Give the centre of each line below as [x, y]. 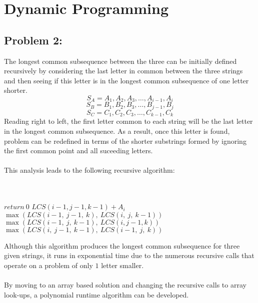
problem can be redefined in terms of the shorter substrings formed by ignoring [125, 141]
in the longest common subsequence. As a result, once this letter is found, [117, 131]
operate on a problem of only [48, 265]
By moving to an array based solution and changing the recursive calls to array [125, 285]
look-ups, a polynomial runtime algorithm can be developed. [96, 294]
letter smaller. [122, 265]
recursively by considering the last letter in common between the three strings [123, 71]
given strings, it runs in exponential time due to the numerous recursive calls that [129, 255]
